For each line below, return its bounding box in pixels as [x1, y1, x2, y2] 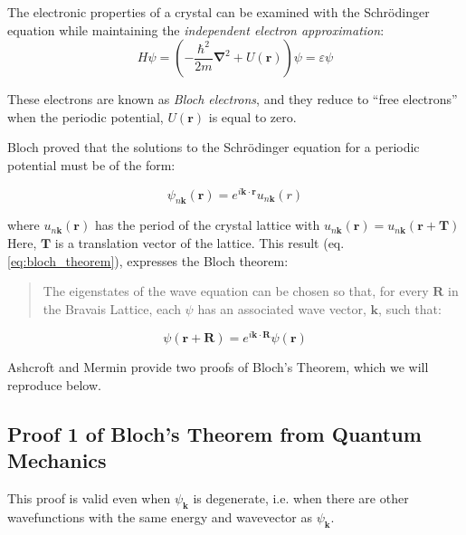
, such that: [378, 299, 442, 318]
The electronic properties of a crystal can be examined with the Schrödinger [7, 3, 430, 21]
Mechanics [7, 446, 107, 474]
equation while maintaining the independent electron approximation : [7, 20, 385, 39]
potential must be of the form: [7, 155, 176, 174]
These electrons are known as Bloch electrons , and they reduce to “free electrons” [7, 90, 458, 109]
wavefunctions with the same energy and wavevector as [7, 508, 313, 527]
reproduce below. [7, 376, 101, 395]
